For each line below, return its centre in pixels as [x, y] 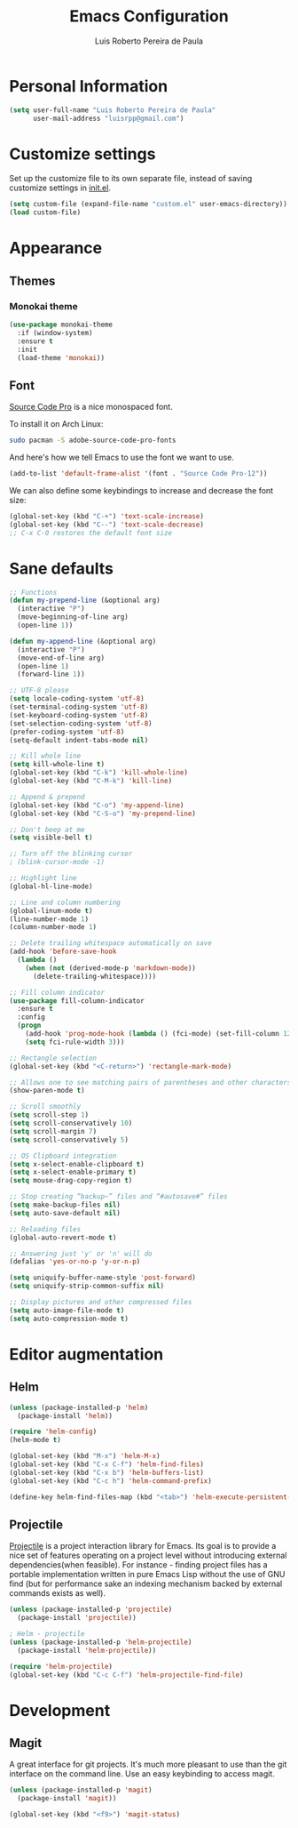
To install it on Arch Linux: [56, 424]
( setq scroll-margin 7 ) [53, 1131]
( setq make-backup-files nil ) [65, 1205]
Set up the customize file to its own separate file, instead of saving [131, 179]
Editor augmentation [86, 1354]
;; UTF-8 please [39, 691]
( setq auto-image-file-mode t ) [67, 1310]
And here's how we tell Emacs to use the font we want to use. [122, 457]
